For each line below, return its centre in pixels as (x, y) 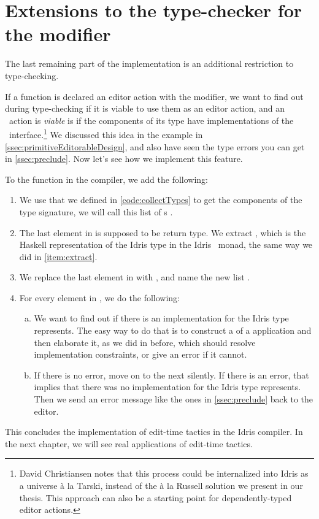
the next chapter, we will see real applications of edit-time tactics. (129, 443)
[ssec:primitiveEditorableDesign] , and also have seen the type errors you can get (155, 146)
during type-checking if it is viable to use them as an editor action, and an (145, 108)
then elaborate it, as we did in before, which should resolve (145, 342)
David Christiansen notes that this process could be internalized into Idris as (164, 473)
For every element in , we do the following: (99, 297)
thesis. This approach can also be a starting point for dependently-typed (156, 497)
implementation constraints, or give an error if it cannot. (140, 354)
